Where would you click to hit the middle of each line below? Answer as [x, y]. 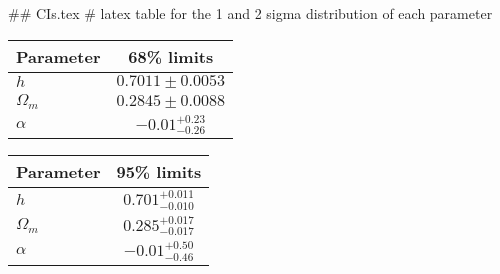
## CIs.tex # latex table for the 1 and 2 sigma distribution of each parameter [250, 13]
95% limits [159, 172]
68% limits [171, 56]
